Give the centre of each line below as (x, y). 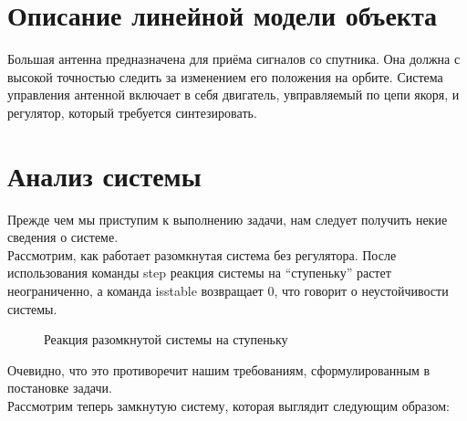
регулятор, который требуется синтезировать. (132, 112)
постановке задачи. (60, 388)
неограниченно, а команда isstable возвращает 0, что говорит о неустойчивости (228, 290)
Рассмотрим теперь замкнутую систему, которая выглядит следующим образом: (229, 405)
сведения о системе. (63, 237)
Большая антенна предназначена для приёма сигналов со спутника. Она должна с (234, 59)
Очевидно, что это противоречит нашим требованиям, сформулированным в (219, 369)
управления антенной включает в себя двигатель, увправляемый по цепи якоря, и (233, 95)
